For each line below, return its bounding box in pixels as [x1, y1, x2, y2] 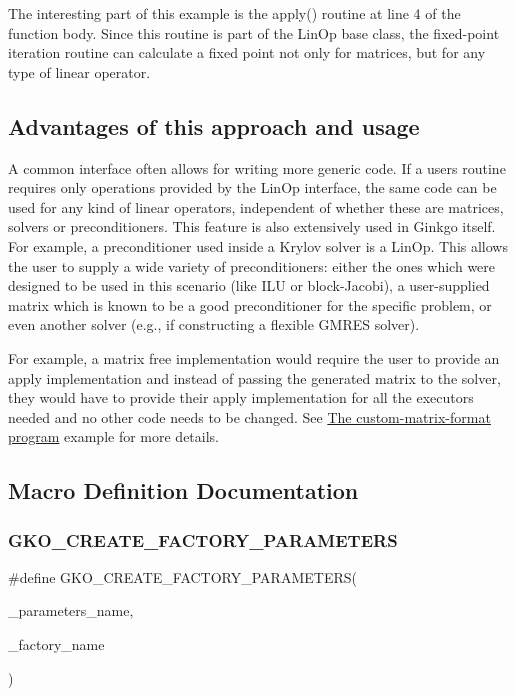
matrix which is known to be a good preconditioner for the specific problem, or [8, 294, 492, 315]
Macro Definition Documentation [8, 475, 359, 506]
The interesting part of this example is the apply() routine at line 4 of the [8, 3, 461, 23]
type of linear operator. [8, 61, 151, 82]
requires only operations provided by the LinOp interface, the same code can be [8, 177, 497, 198]
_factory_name [8, 634, 105, 655]
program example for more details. [8, 426, 220, 447]
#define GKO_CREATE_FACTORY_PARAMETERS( [8, 566, 357, 587]
